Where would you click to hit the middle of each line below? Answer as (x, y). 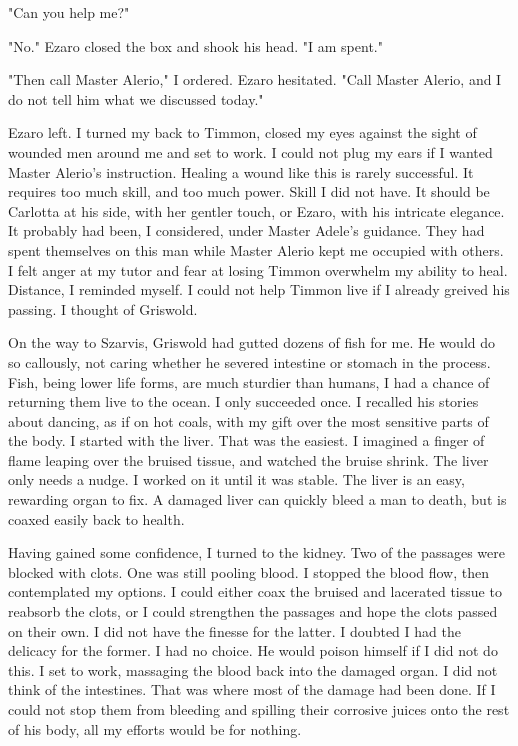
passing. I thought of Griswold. (103, 308)
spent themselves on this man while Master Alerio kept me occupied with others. (256, 249)
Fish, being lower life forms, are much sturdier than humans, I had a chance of (249, 381)
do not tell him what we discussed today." (136, 98)
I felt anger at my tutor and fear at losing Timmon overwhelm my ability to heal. (258, 269)
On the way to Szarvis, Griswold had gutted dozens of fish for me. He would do (252, 342)
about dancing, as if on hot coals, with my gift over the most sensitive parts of (248, 420)
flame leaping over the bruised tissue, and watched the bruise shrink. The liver (248, 459)
